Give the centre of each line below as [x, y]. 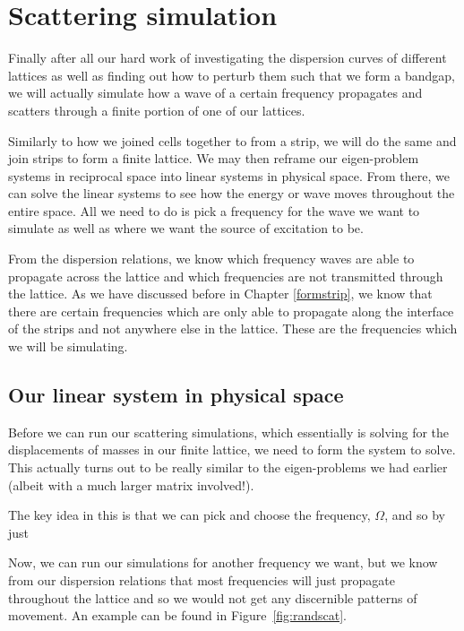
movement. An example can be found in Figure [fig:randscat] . [178, 615]
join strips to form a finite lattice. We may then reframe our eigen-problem [214, 158]
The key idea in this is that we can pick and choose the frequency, [189, 515]
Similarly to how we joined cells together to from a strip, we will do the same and [232, 140]
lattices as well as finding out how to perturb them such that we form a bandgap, [232, 75]
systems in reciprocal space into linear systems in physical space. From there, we [229, 175]
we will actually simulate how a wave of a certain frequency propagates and [215, 93]
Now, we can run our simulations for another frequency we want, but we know [223, 562]
